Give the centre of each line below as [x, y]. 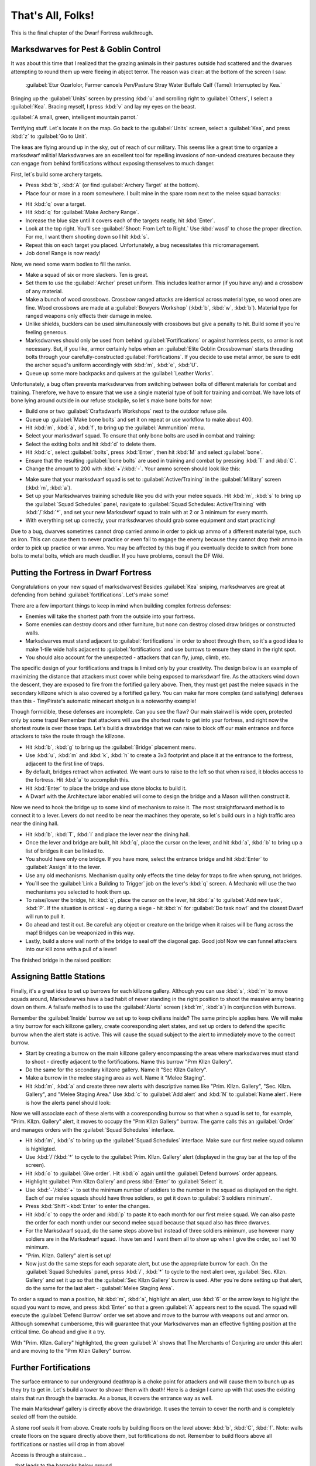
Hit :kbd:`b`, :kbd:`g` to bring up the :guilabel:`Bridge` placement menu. [111, 747]
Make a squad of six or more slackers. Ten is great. [87, 275]
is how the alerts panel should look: [68, 1102]
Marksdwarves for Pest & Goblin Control [86, 50]
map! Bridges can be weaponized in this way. [80, 933]
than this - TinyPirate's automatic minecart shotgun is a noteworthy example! [104, 701]
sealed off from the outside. [44, 1417]
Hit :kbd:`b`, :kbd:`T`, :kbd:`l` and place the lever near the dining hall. [108, 834]
